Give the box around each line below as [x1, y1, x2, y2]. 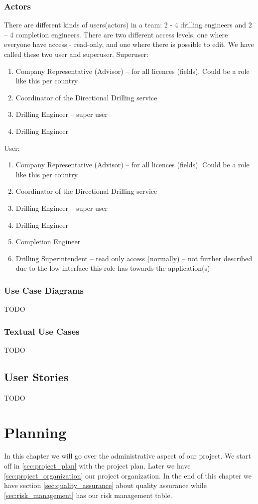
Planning [4, 422, 67, 442]
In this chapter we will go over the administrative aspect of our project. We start [4, 451, 251, 461]
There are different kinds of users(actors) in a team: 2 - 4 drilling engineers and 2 [4, 19, 252, 30]
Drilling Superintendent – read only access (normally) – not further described [15, 253, 253, 263]
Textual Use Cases [4, 325, 80, 337]
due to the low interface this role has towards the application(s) [15, 263, 210, 273]
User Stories [4, 369, 69, 384]
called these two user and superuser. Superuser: [4, 49, 148, 59]
